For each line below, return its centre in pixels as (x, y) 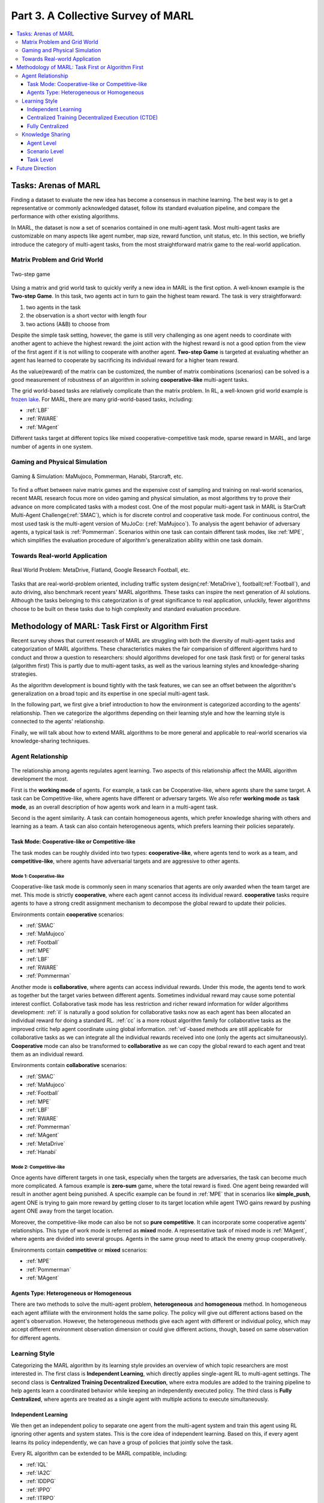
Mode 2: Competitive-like (38, 1167)
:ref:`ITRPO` (40, 1498)
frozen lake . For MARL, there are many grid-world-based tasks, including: (102, 399)
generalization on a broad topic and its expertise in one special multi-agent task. (110, 694)
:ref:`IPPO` (39, 1489)
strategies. (24, 674)
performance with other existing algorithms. (65, 216)
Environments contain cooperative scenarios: (67, 914)
